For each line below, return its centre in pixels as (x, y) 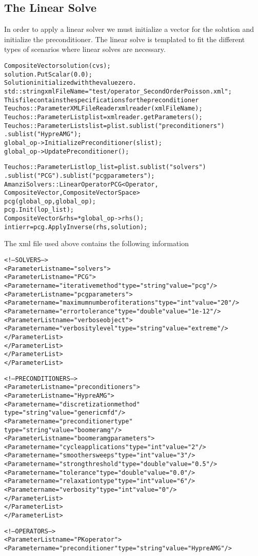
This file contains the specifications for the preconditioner (102, 100)
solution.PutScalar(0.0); (48, 74)
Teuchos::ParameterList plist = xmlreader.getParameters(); (103, 117)
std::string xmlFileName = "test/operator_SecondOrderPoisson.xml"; (118, 91)
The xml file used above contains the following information (96, 243)
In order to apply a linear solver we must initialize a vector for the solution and (129, 29)
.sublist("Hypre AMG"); (43, 134)
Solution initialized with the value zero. (70, 83)
